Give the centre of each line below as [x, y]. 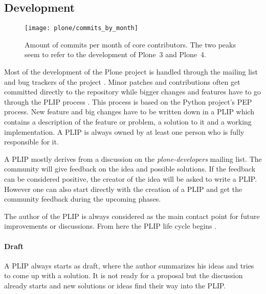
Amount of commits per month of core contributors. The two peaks [130, 44]
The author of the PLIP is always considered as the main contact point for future [132, 216]
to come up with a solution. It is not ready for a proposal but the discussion [124, 275]
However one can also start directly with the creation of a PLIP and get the [123, 189]
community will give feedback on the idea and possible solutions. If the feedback [130, 169]
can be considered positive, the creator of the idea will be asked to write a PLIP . [131, 178]
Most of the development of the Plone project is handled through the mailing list [131, 72]
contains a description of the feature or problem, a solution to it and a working [128, 122]
